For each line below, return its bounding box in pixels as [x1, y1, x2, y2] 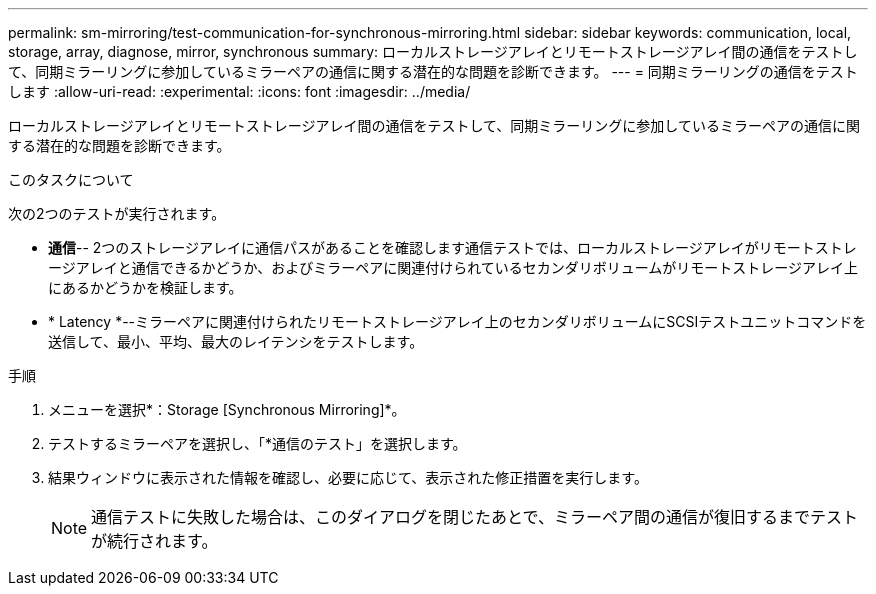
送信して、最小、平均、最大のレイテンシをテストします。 [48, 333, 424, 350]
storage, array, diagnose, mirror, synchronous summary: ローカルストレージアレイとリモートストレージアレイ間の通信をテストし [8, 43, 858, 60]
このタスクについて [8, 171, 134, 188]
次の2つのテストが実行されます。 [8, 205, 226, 222]
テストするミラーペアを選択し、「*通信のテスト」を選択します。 [48, 435, 467, 452]
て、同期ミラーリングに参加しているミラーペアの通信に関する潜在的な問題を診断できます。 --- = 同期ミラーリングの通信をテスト [8, 63, 858, 80]
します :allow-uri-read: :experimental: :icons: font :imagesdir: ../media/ [8, 83, 471, 100]
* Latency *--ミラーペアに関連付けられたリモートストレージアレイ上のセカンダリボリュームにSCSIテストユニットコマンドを [48, 313, 867, 330]
